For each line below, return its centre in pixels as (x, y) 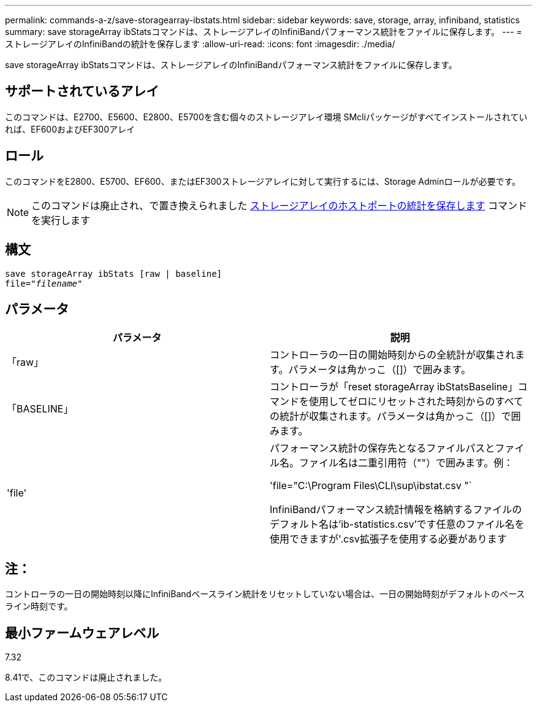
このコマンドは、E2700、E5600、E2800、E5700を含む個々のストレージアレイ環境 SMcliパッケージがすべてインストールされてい (266, 117)
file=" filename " (44, 283)
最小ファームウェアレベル (82, 633)
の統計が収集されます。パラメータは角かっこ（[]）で (390, 416)
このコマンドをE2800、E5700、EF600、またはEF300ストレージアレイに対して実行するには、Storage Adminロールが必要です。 (263, 181)
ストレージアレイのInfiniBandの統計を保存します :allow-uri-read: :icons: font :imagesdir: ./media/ (200, 44)
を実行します (61, 220)
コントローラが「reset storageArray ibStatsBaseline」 (394, 387)
